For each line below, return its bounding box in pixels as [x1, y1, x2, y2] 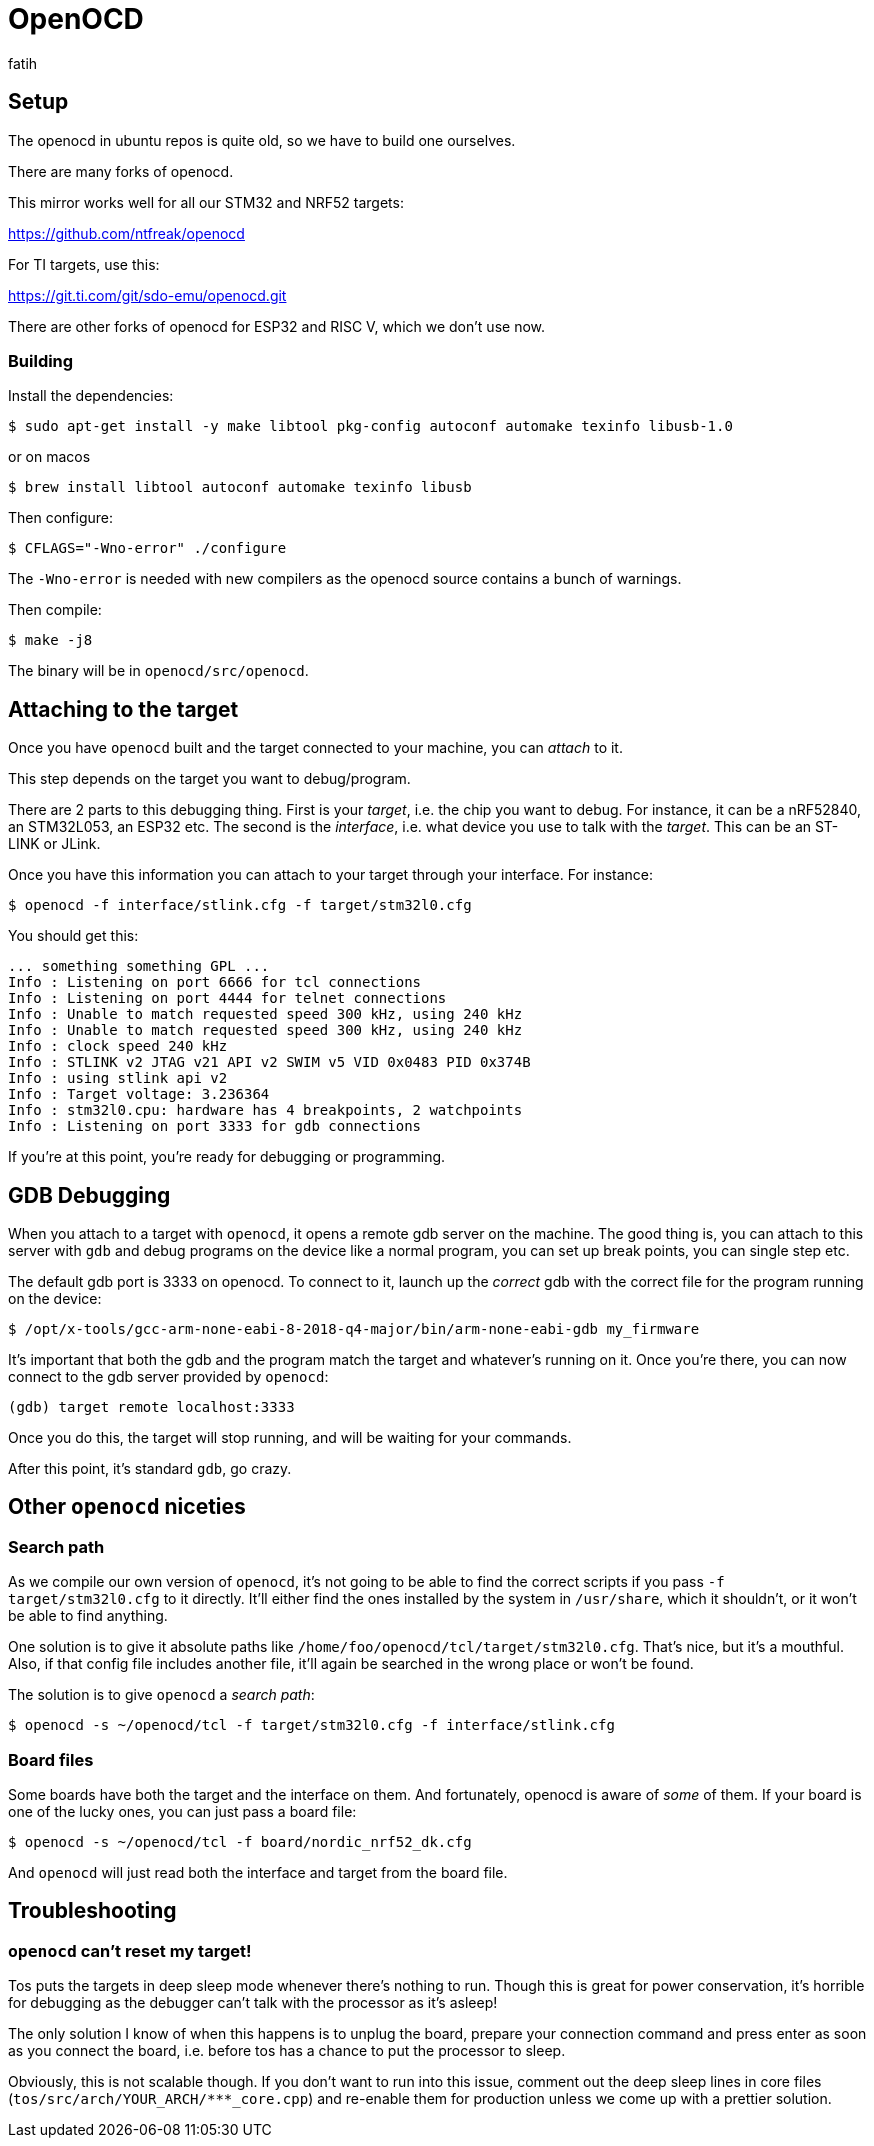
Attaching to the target [8, 696, 239, 722]
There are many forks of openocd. [8, 162, 234, 180]
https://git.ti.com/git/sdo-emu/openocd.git [8, 286, 287, 304]
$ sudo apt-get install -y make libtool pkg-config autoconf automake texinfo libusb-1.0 [8, 418, 733, 435]
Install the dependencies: [8, 387, 174, 405]
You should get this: [8, 927, 139, 945]
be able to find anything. [8, 1607, 168, 1625]
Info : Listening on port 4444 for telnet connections [8, 990, 447, 1007]
